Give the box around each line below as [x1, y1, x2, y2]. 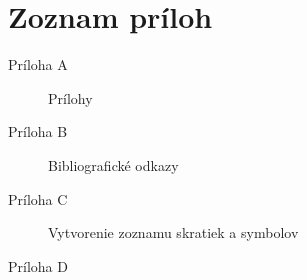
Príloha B [8, 121, 68, 142]
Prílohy [48, 87, 93, 108]
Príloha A [8, 54, 68, 75]
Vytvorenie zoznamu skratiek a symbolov [48, 222, 299, 243]
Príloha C [8, 188, 68, 209]
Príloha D [8, 255, 68, 276]
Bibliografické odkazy [48, 154, 179, 175]
